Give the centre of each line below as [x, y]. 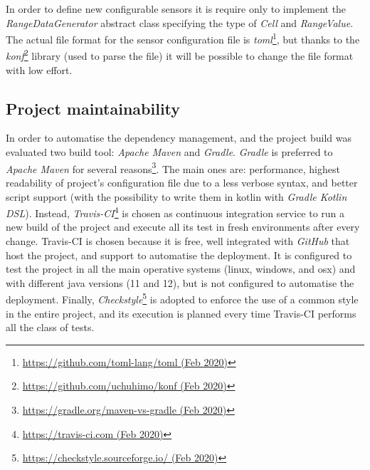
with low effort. [39, 69]
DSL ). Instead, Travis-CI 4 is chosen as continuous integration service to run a [175, 212]
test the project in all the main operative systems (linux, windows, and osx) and [181, 269]
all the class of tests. [50, 327]
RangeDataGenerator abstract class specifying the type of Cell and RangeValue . [180, 22]
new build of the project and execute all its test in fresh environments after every [183, 227]
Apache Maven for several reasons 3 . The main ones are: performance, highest [173, 167]
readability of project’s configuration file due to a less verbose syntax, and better [182, 182]
